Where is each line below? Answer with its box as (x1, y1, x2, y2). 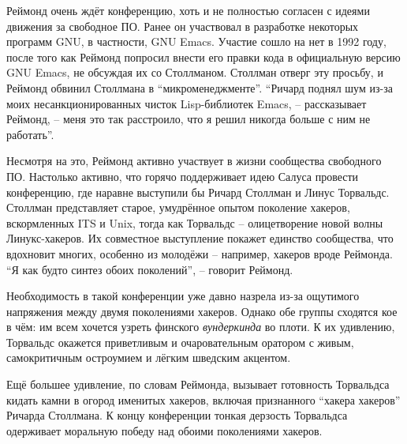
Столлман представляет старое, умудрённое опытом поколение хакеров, (6, 199, 350, 216)
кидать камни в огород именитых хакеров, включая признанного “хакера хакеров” (6, 391, 401, 408)
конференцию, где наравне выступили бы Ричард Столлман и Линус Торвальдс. (6, 183, 390, 200)
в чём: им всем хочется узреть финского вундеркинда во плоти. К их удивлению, (6, 318, 395, 335)
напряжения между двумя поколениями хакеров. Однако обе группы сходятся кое (6, 303, 398, 319)
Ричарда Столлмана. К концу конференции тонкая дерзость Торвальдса (6, 407, 348, 423)
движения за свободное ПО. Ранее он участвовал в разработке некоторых (6, 17, 359, 34)
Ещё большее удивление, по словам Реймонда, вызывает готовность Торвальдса (6, 376, 390, 393)
